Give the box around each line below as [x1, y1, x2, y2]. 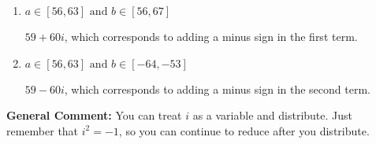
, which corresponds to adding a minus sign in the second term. [64, 80, 370, 97]
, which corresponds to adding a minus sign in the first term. [64, 28, 358, 44]
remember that [6, 122, 79, 138]
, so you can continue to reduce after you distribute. [118, 122, 370, 138]
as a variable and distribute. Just [192, 107, 353, 124]
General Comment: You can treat [6, 107, 182, 124]
